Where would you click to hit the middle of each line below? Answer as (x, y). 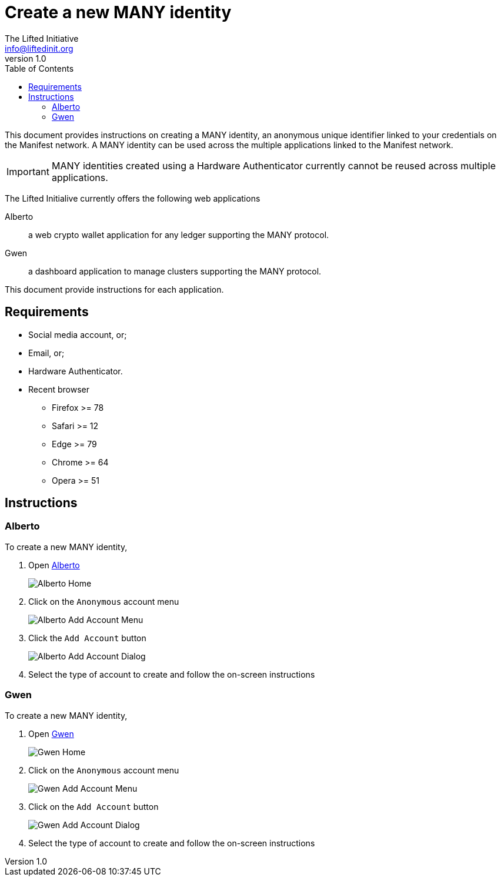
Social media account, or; (78, 334)
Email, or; (46, 353)
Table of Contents (39, 68)
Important (28, 171)
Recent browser (59, 389)
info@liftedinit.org (39, 48)
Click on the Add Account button (93, 806)
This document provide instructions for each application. (114, 289)
